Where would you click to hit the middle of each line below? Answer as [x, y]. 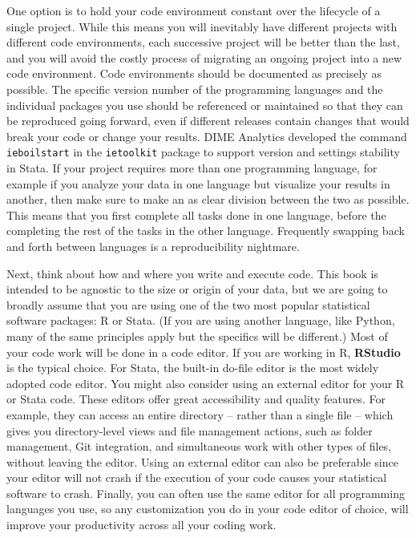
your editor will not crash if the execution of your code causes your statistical [197, 477]
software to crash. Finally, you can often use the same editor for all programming [206, 493]
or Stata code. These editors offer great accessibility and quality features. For [196, 399]
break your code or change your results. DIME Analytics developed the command [207, 136]
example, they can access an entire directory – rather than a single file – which [200, 414]
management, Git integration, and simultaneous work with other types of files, [199, 446]
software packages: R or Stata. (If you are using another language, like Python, [201, 320]
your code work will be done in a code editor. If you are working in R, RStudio [204, 352]
